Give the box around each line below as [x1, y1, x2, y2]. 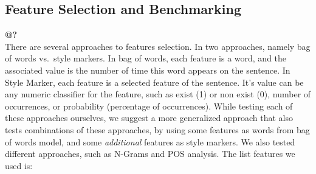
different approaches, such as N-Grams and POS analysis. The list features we [5, 147, 295, 160]
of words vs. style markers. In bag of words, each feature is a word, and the [5, 52, 287, 64]
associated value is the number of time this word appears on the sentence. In [5, 63, 290, 76]
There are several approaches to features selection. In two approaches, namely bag [5, 40, 311, 52]
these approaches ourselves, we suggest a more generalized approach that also [5, 111, 293, 124]
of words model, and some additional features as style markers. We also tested [5, 135, 295, 148]
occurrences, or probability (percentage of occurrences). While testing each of [5, 99, 293, 112]
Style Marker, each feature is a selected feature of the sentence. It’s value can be [5, 75, 304, 88]
